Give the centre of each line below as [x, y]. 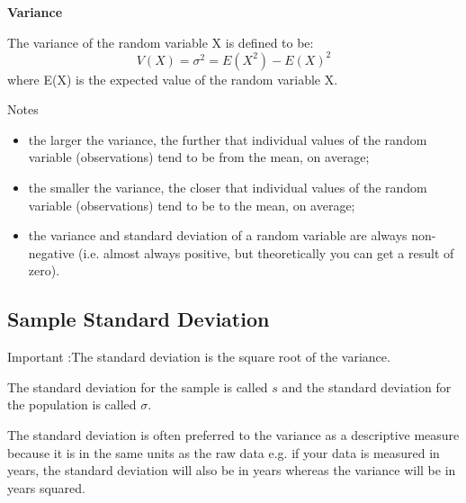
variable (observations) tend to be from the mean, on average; [199, 157]
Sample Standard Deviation [139, 319]
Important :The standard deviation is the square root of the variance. [199, 357]
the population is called [72, 404]
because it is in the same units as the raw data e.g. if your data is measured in [224, 452]
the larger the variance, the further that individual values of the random [228, 139]
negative [51, 252]
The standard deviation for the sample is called [138, 386]
